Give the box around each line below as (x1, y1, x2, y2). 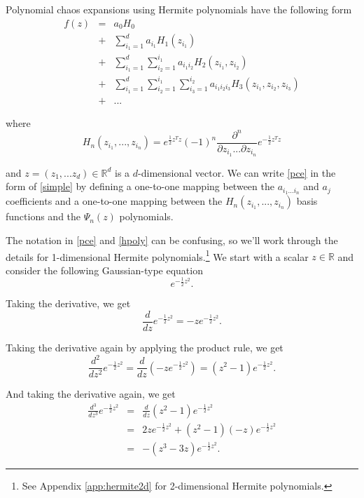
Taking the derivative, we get (6, 296, 131, 311)
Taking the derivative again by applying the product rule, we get (6, 339, 283, 354)
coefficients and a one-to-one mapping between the (6, 194, 223, 208)
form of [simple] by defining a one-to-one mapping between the (6, 179, 274, 194)
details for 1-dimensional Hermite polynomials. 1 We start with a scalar (6, 247, 309, 264)
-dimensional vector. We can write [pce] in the (138, 165, 336, 180)
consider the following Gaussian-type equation (6, 262, 203, 277)
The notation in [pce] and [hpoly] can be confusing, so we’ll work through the (6, 232, 338, 247)
